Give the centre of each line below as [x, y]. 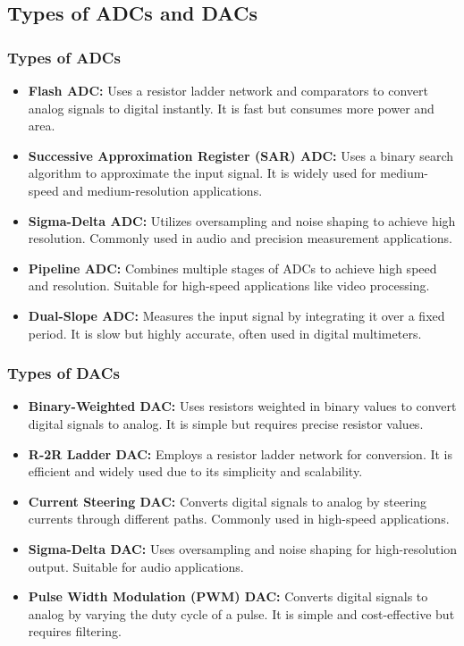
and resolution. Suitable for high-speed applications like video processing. [229, 285]
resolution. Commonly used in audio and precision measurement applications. [240, 238]
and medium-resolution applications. [163, 190]
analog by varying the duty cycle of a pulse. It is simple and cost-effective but [241, 613]
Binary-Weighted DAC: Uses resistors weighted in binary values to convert [242, 406]
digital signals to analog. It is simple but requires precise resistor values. [226, 423]
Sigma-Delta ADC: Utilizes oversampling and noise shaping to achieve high [242, 220]
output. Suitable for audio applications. [136, 566]
